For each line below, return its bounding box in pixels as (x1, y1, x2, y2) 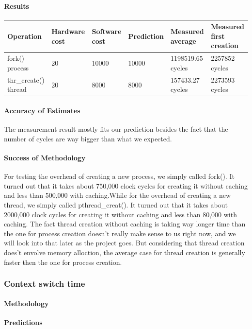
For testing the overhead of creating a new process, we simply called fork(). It (4, 171, 235, 181)
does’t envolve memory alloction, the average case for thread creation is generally (4, 247, 245, 257)
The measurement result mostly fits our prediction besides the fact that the (4, 124, 228, 134)
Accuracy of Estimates (4, 105, 80, 116)
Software (92, 26, 122, 36)
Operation (7, 31, 42, 41)
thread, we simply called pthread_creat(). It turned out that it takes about (4, 200, 228, 210)
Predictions (4, 317, 43, 327)
